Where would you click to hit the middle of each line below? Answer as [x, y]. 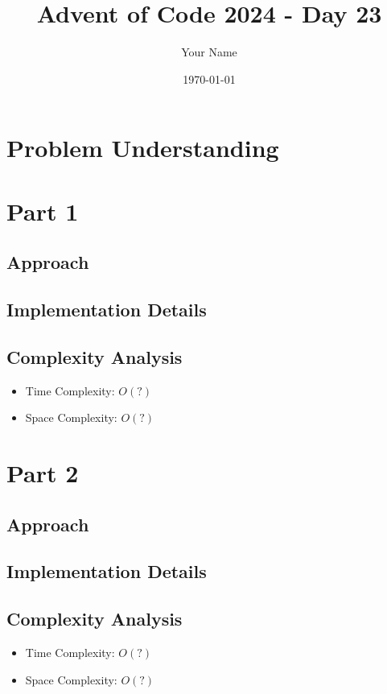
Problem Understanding [143, 148]
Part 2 [43, 473]
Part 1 [43, 211]
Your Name [209, 52]
